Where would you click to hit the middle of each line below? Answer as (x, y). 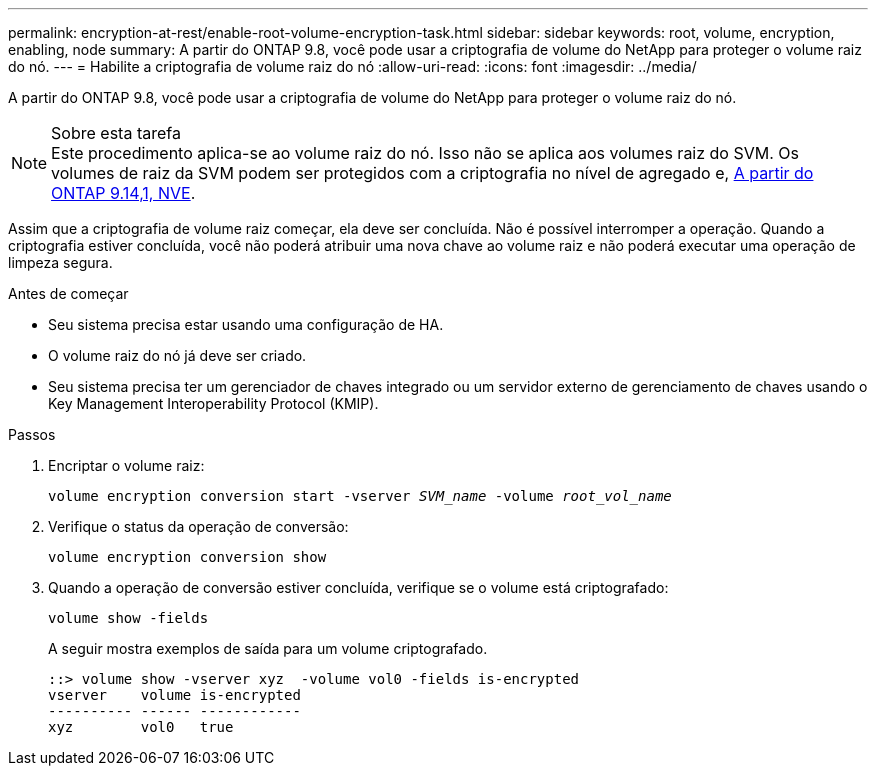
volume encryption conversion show (187, 557)
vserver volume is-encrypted (174, 695)
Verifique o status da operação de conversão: (198, 526)
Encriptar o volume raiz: (126, 465)
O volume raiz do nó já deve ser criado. (177, 355)
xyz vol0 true (141, 727)
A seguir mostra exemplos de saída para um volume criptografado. (268, 648)
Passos (32, 434)
